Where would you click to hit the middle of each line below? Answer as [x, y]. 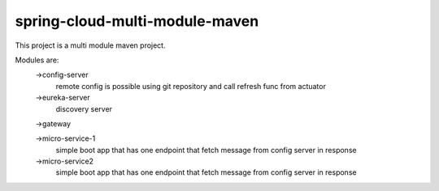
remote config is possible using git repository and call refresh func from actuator [191, 86]
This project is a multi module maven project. [90, 45]
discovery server [84, 108]
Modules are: [37, 60]
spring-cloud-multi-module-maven [137, 21]
